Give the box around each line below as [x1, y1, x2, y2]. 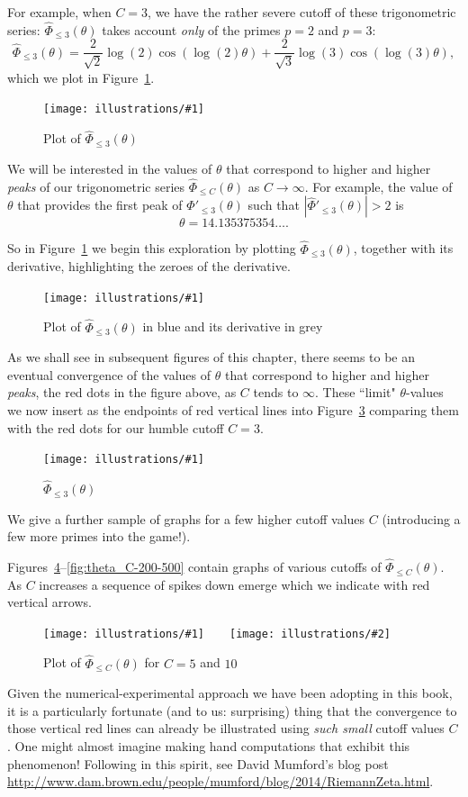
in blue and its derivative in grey [142, 317, 323, 336]
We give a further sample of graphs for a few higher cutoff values [7, 509, 365, 528]
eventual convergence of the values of [7, 365, 211, 384]
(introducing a [382, 509, 461, 528]
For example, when [7, 3, 112, 21]
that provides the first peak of [17, 195, 183, 214]
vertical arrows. [7, 593, 92, 611]
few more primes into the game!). [7, 527, 191, 546]
